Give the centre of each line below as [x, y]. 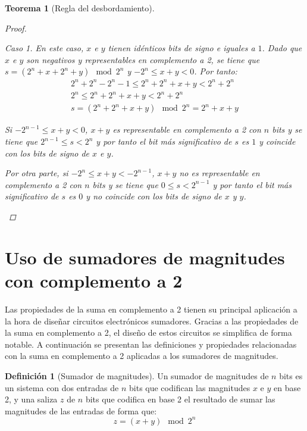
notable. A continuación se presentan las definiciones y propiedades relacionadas [151, 344]
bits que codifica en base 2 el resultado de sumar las [180, 399]
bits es [291, 375]
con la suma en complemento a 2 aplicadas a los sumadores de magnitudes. [142, 356]
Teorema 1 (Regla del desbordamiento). [80, 8]
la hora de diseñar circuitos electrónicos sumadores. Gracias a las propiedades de [152, 321]
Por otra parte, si [37, 173]
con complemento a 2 [94, 280]
